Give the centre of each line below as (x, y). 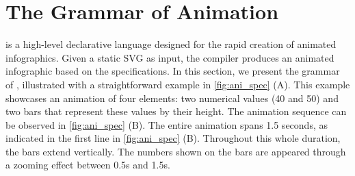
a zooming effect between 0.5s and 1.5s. (88, 165)
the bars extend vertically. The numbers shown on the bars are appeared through (176, 151)
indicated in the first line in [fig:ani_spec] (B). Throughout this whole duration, (173, 138)
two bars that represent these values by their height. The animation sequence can (176, 111)
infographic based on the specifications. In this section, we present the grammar (173, 71)
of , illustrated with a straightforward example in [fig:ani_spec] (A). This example (178, 84)
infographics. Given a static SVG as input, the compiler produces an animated (170, 57)
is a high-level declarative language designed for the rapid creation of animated (171, 44)
